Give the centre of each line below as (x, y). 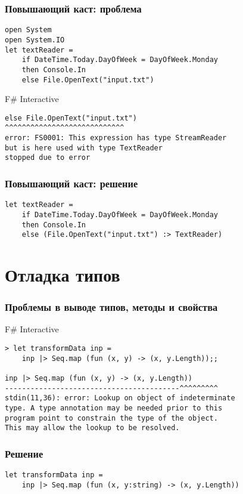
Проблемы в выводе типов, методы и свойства (111, 307)
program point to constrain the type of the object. (111, 418)
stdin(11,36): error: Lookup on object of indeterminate (120, 398)
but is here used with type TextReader (84, 148)
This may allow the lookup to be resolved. (92, 428)
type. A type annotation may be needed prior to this (114, 408)
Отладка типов (63, 275)
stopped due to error (48, 158)
